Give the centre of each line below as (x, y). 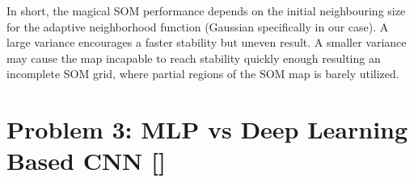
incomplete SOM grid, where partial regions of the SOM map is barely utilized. (203, 74)
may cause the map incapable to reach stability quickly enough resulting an (194, 58)
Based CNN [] (86, 161)
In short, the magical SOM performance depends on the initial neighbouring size (206, 10)
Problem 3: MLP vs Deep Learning (207, 129)
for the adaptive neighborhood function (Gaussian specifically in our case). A (198, 26)
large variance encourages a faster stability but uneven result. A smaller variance (207, 42)
